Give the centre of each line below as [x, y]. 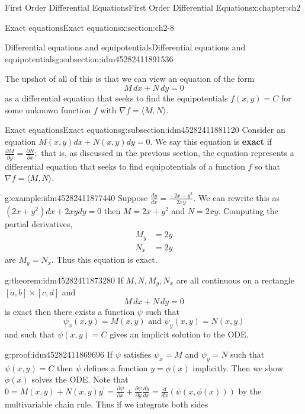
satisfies [137, 354]
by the [250, 391]
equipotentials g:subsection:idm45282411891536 [89, 58]
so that [267, 166]
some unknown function [48, 109]
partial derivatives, [39, 223]
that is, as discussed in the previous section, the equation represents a [168, 153]
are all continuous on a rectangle [235, 280]
